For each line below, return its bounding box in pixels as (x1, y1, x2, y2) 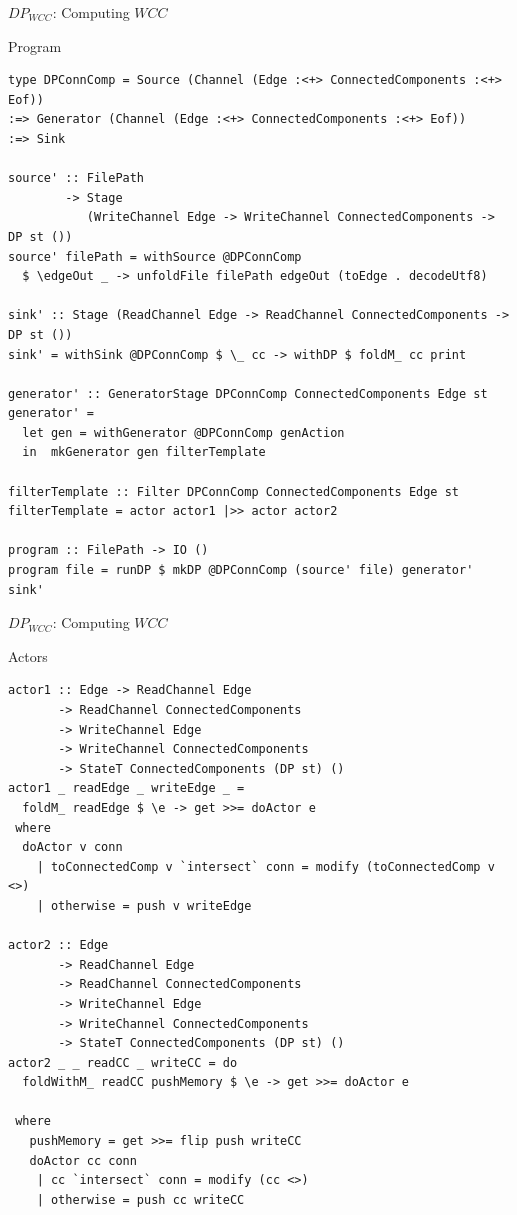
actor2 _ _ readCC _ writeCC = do (8, 1055, 238, 1070)
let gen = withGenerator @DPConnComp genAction (22, 425, 345, 440)
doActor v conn (22, 840, 123, 855)
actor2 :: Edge (8, 938, 109, 953)
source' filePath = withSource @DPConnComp (8, 249, 302, 264)
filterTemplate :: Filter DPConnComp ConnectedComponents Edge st (8, 484, 460, 499)
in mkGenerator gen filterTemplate (22, 445, 266, 460)
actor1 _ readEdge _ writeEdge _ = (8, 781, 245, 796)
